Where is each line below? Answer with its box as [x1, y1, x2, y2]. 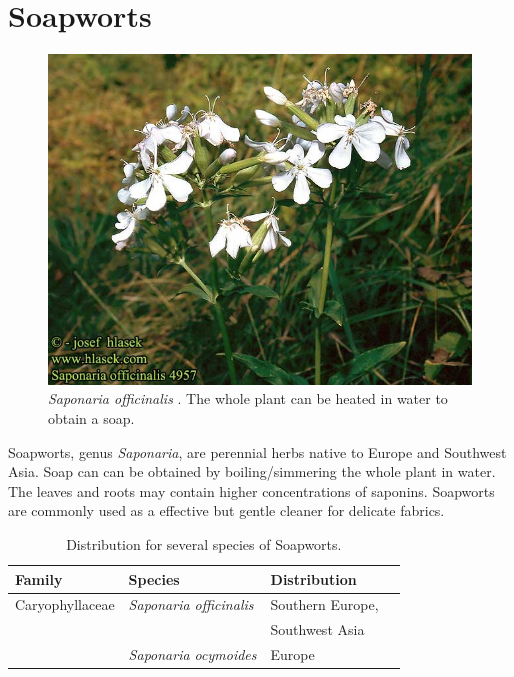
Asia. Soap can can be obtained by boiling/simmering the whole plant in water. [8, 461, 496, 482]
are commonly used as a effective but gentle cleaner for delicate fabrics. [8, 500, 445, 521]
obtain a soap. [48, 408, 135, 429]
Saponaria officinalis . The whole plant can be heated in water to [48, 388, 448, 409]
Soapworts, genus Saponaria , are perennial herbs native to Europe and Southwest [8, 441, 507, 462]
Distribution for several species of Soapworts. [66, 534, 342, 554]
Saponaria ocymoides [128, 644, 257, 665]
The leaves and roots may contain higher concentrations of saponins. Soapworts [8, 480, 495, 501]
